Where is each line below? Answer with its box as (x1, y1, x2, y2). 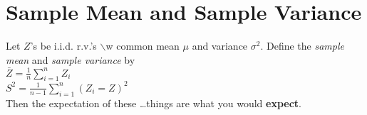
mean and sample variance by (6, 52, 135, 67)
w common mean (105, 38, 180, 53)
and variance (192, 38, 248, 53)
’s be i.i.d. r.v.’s (30, 38, 97, 53)
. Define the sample (260, 38, 344, 53)
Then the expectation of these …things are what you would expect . (6, 95, 301, 110)
